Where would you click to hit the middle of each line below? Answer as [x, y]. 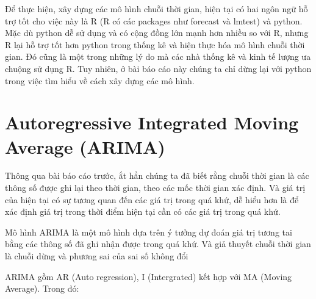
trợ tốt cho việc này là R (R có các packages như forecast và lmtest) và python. [154, 20]
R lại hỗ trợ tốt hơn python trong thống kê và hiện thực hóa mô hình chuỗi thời [155, 44]
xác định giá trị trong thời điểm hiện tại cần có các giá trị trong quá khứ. [143, 211]
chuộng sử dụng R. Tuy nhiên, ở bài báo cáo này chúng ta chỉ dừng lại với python [158, 68]
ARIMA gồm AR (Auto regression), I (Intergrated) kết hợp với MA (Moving [149, 276]
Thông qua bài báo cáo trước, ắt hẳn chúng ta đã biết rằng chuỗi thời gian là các [157, 175]
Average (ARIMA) [85, 146]
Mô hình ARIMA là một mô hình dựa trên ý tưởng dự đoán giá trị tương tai [149, 232]
